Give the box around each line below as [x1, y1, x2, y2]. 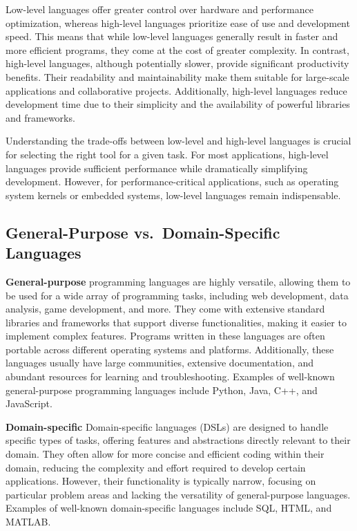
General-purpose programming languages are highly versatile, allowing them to [6, 274, 351, 288]
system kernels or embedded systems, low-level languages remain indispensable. [6, 187, 341, 202]
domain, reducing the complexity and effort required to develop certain [6, 460, 306, 474]
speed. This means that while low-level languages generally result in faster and [6, 29, 338, 44]
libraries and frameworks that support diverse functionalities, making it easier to [6, 315, 347, 329]
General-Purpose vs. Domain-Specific [6, 221, 280, 243]
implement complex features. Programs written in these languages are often [6, 328, 325, 343]
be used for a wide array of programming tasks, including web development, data [6, 288, 349, 302]
